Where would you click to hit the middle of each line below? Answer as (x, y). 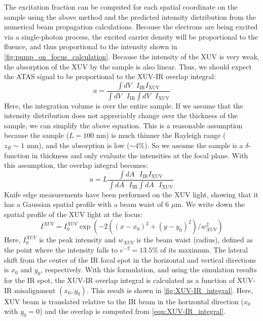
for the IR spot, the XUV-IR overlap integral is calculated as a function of (120, 280)
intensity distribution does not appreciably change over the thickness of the (121, 115)
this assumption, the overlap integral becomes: (76, 165)
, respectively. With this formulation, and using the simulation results (149, 270)
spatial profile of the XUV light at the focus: (73, 214)
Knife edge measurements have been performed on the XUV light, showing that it (131, 194)
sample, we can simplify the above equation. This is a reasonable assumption (123, 125)
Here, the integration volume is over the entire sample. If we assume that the (124, 105)
